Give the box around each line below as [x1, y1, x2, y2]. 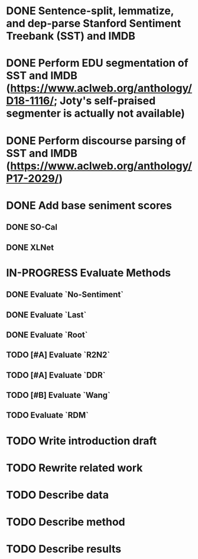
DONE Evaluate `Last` [6, 310, 87, 320]
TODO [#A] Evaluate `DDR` [6, 370, 106, 380]
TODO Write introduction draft [6, 434, 157, 448]
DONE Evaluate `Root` [6, 330, 88, 340]
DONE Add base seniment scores [6, 198, 173, 212]
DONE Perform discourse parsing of [6, 134, 186, 147]
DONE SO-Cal [6, 222, 58, 232]
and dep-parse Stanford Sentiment [6, 17, 181, 30]
